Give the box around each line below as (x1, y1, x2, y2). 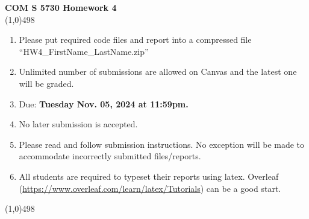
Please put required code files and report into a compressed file (19, 33, 252, 46)
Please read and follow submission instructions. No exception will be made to (19, 138, 305, 150)
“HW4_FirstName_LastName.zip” (19, 45, 149, 57)
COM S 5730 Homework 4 (5, 1, 117, 13)
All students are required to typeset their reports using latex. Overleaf (19, 170, 279, 182)
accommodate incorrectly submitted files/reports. (19, 150, 201, 162)
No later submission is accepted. (19, 118, 138, 130)
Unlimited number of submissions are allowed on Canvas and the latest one (19, 65, 297, 78)
